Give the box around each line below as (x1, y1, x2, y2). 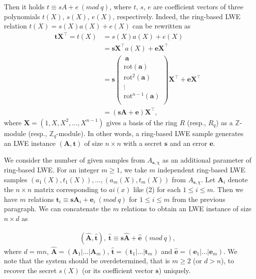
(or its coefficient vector (82, 265, 153, 276)
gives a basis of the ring (106, 117, 177, 127)
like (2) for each (133, 184, 181, 195)
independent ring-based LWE (157, 165, 246, 175)
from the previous (172, 194, 226, 204)
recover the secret (4, 265, 57, 276)
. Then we (213, 184, 243, 195)
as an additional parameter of (162, 154, 252, 165)
